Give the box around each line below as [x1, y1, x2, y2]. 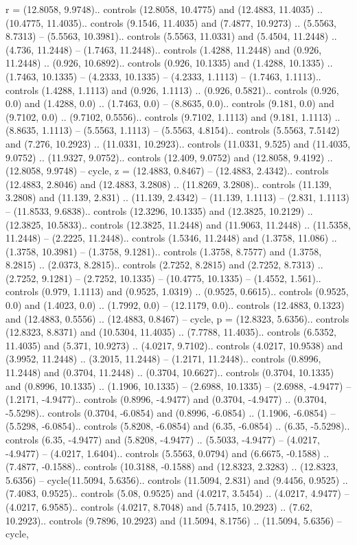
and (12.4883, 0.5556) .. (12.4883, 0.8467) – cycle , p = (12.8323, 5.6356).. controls [5, 311, 349, 325]
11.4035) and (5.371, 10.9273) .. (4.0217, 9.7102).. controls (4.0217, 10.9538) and [5, 338, 343, 352]
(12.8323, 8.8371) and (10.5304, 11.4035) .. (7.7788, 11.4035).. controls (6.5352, [5, 325, 336, 339]
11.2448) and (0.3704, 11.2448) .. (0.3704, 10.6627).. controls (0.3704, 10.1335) [5, 365, 334, 380]
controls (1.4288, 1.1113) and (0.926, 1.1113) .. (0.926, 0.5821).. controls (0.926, [5, 82, 339, 97]
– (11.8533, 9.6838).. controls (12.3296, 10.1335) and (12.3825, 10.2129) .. [5, 203, 313, 218]
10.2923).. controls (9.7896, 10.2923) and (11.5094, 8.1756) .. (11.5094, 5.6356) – [5, 513, 342, 527]
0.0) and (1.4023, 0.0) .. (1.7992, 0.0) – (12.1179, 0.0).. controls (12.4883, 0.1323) [5, 298, 345, 312]
